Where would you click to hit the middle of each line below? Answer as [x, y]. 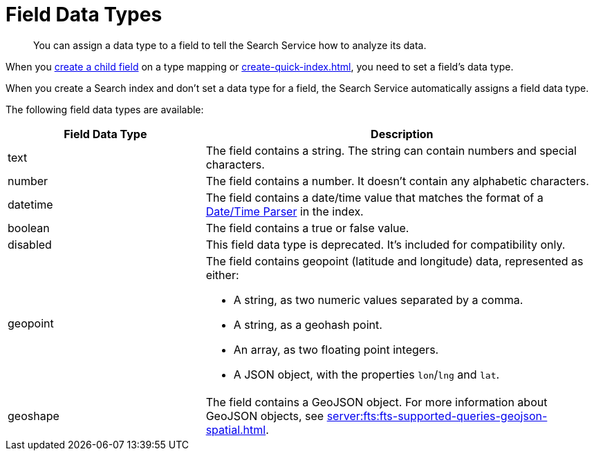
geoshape [34, 416]
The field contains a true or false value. [307, 228]
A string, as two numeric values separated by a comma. [378, 300]
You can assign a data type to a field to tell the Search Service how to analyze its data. [230, 45]
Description [402, 134]
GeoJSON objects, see [265, 416]
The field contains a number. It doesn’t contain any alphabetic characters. [397, 181]
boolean [29, 228]
